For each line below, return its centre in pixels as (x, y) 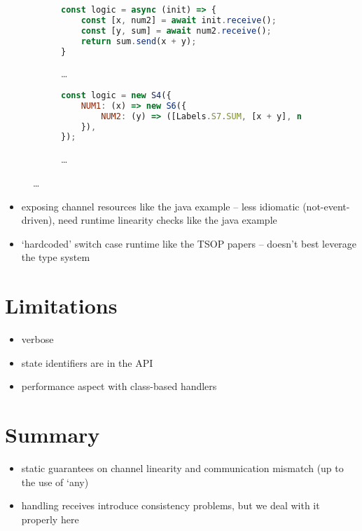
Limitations (61, 305)
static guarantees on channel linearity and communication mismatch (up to (182, 468)
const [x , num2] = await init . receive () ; (179, 20)
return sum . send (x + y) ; (139, 41)
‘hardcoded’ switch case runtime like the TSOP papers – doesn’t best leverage (189, 243)
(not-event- (326, 206)
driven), (38, 220)
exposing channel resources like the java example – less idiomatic (160, 206)
